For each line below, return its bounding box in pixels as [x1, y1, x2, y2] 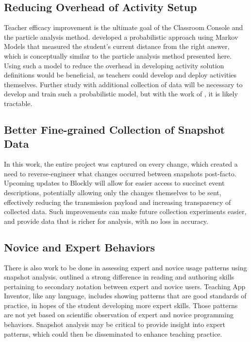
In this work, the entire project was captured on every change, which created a [4, 159, 238, 169]
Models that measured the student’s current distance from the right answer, [4, 41, 230, 51]
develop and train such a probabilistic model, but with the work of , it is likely [4, 89, 238, 99]
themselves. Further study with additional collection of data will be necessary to [4, 79, 243, 89]
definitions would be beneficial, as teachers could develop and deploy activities [4, 70, 237, 80]
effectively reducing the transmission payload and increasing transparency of [4, 197, 231, 207]
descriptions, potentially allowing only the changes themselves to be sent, [4, 187, 221, 197]
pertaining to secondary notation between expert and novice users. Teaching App [4, 281, 246, 291]
